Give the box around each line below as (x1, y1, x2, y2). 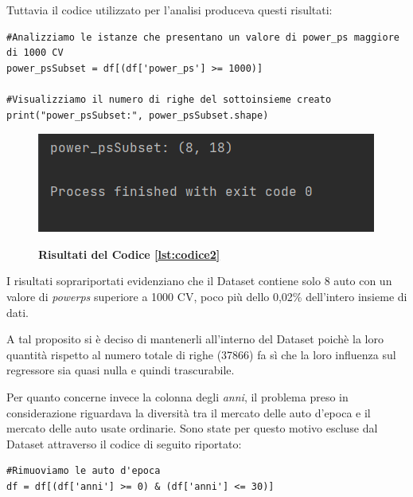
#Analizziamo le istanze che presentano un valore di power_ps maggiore (6, 31, 399, 43)
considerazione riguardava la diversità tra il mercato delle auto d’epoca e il (6, 404, 371, 421)
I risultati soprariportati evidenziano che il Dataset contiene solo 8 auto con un (6, 272, 392, 289)
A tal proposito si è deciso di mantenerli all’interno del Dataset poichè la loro (6, 331, 384, 347)
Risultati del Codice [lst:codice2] (38, 245, 220, 262)
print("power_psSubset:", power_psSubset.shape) (6, 109, 269, 121)
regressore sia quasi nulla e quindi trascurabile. (6, 362, 235, 378)
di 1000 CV (6, 47, 64, 59)
